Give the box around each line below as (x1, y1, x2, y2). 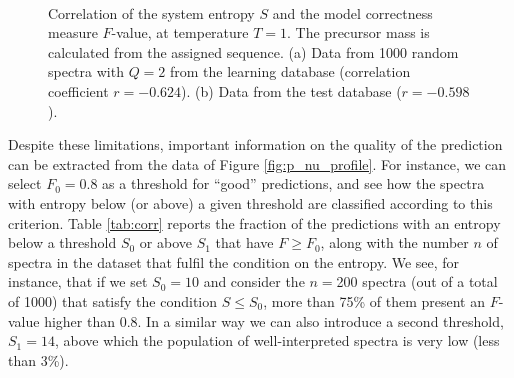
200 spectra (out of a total (336, 271, 498, 292)
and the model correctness (272, 2, 433, 23)
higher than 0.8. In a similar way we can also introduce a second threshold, (44, 310, 504, 331)
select (8, 173, 42, 194)
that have (215, 232, 274, 253)
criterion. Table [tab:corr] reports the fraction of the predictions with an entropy (8, 212, 501, 233)
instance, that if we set (8, 271, 148, 292)
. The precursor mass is (287, 22, 430, 43)
